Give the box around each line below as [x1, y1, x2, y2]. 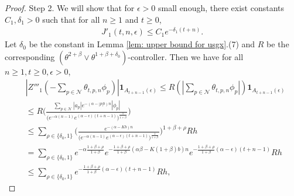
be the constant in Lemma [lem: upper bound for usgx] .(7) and [29, 38, 255, 50]
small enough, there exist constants [158, 2, 285, 13]
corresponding [5, 50, 55, 62]
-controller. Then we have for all [128, 50, 244, 62]
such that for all [42, 13, 100, 25]
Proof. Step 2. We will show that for [5, 2, 135, 13]
